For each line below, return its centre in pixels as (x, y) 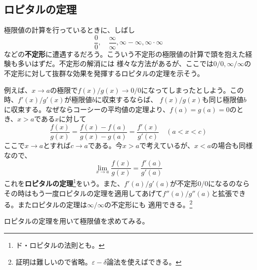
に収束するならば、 (126, 99)
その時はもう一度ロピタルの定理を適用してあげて (83, 193)
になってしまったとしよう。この (193, 90)
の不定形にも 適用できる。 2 (149, 204)
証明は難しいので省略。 (54, 261)
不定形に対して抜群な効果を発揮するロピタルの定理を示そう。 (104, 73)
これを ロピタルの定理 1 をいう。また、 (64, 182)
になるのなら (229, 183)
